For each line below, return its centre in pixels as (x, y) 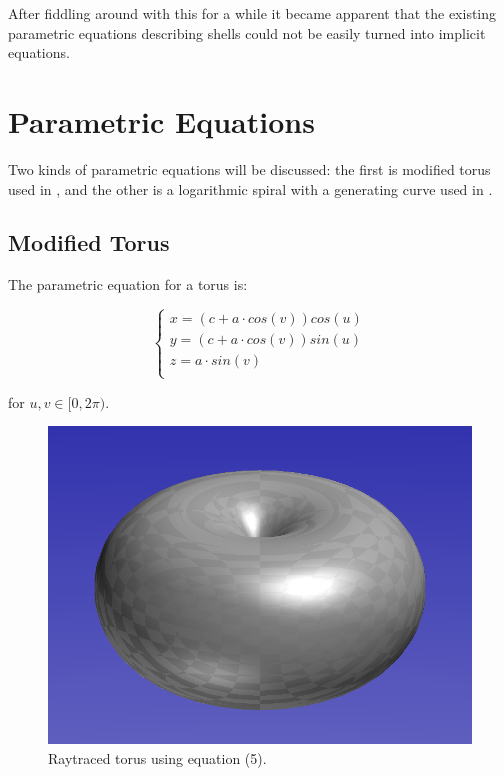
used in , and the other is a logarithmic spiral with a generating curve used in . (250, 188)
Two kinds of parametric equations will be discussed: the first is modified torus (249, 168)
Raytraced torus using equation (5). (157, 757)
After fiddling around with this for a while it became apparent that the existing (252, 13)
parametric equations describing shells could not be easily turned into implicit (247, 32)
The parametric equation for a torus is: (128, 284)
